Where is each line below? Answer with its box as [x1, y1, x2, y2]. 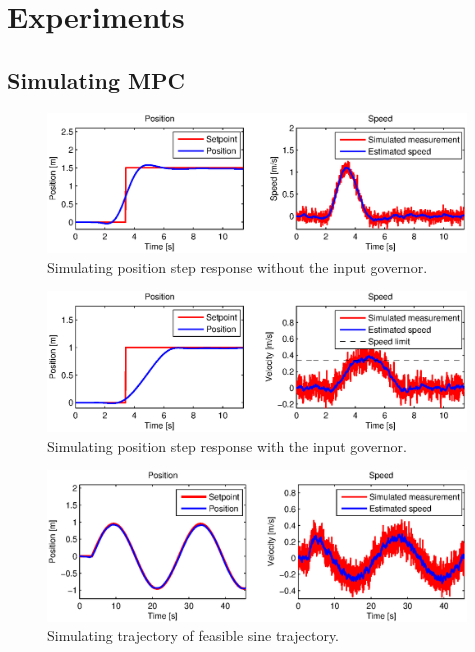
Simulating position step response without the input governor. [47, 256, 428, 277]
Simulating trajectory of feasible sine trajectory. [47, 625, 340, 646]
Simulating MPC [7, 64, 185, 95]
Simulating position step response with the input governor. [47, 435, 407, 456]
